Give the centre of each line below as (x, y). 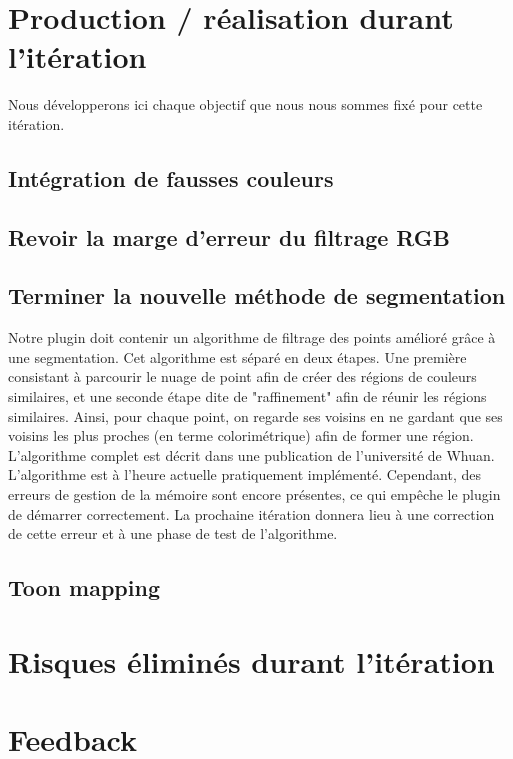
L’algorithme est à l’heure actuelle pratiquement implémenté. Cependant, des (244, 474)
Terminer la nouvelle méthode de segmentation (257, 295)
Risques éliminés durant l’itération (251, 660)
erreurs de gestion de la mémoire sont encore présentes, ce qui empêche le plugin (254, 494)
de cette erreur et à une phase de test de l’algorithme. (173, 533)
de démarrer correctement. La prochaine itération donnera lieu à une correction (251, 513)
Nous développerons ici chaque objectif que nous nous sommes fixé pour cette (245, 104)
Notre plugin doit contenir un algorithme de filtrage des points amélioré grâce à (252, 337)
